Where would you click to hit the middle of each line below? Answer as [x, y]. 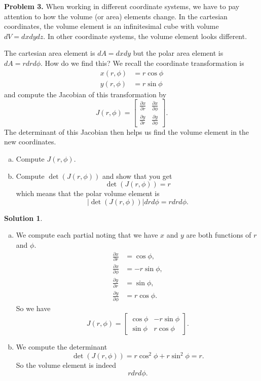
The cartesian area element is [50, 53]
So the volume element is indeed [66, 365]
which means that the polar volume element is [88, 193]
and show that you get [137, 176]
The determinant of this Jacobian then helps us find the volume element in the [127, 131]
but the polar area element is [178, 53]
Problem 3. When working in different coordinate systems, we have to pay [122, 6]
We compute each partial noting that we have [87, 235]
